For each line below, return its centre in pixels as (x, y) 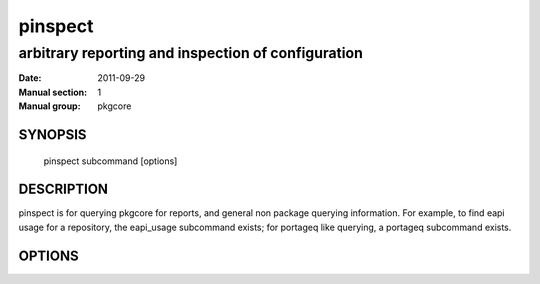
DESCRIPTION (63, 189)
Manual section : (53, 92)
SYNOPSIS (52, 134)
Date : (30, 78)
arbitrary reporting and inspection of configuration (191, 53)
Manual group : (49, 106)
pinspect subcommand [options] (110, 161)
